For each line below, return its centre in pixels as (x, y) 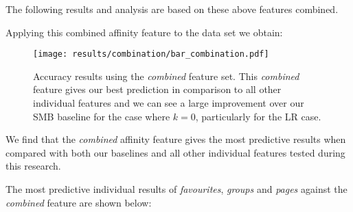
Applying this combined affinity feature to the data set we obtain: (144, 32)
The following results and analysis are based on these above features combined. (172, 9)
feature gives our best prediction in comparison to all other (157, 89)
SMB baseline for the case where (102, 116)
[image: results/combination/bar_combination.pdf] (151, 54)
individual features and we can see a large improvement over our (169, 103)
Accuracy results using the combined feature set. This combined (166, 76)
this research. (33, 166)
